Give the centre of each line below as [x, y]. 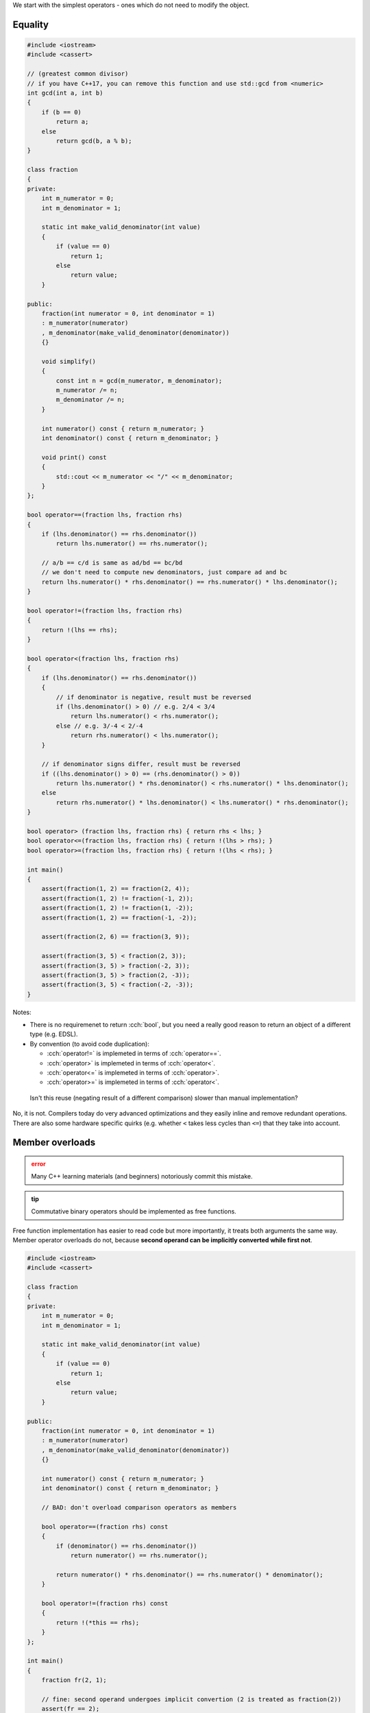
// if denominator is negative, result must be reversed [153, 697]
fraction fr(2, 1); [74, 1680]
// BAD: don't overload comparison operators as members [139, 1508]
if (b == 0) [62, 112]
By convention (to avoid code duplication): [90, 1044]
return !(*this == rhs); [98, 1623]
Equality [31, 24]
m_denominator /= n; [90, 400]
